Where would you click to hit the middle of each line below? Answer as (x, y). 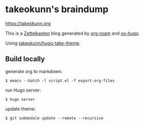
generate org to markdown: (34, 71)
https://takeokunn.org (28, 23)
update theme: (21, 109)
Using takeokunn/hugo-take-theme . (43, 43)
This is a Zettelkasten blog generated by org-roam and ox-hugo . (72, 33)
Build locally (25, 59)
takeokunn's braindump (57, 9)
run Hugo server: (23, 90)
